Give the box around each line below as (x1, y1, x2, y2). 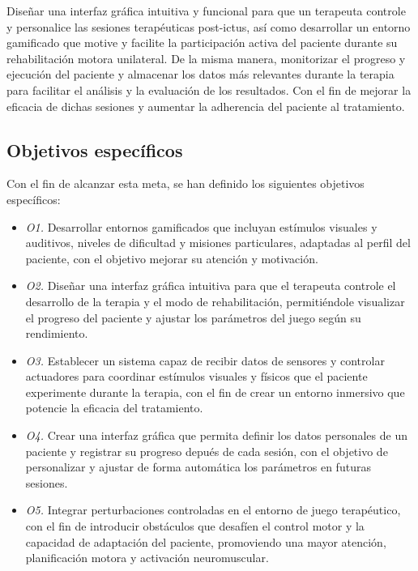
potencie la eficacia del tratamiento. (25, 399, 203, 416)
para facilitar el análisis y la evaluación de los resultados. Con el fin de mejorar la (6, 81, 412, 98)
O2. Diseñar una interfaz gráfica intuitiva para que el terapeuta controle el (25, 277, 396, 294)
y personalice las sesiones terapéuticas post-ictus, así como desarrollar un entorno (6, 18, 411, 35)
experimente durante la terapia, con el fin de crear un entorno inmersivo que (25, 383, 405, 400)
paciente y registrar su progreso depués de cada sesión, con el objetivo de (25, 442, 388, 459)
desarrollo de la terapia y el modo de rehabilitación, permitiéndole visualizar (25, 292, 405, 309)
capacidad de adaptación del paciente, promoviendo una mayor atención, (25, 533, 386, 550)
